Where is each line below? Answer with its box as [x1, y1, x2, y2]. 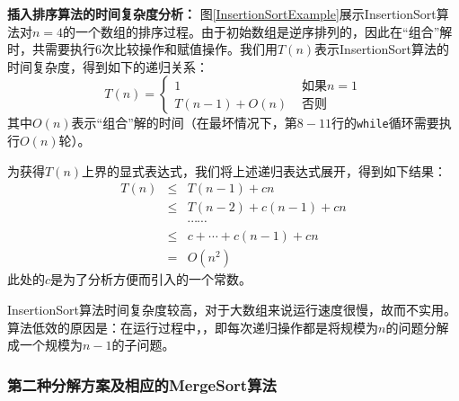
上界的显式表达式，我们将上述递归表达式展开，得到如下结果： [82, 161, 447, 180]
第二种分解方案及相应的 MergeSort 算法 [7, 373, 277, 396]
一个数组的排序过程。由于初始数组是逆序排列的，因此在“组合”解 [75, 22, 453, 40]
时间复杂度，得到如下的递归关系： [7, 57, 208, 76]
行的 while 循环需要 [331, 113, 439, 132]
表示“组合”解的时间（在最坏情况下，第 [71, 113, 297, 132]
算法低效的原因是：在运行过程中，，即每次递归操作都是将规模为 [7, 317, 378, 336]
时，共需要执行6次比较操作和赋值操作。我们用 [7, 40, 278, 58]
